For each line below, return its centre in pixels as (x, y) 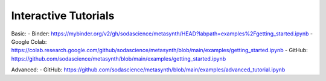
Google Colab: (29, 41)
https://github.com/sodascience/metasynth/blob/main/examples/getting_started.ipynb (119, 58)
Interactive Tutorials (63, 16)
